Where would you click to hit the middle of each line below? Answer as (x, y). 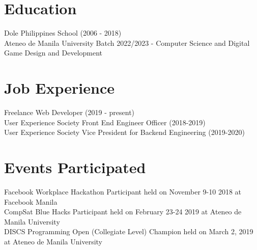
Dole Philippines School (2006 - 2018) (63, 33)
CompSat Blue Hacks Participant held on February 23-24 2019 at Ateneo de (123, 212)
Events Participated (75, 167)
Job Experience (59, 88)
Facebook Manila (31, 201)
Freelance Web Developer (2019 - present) (69, 112)
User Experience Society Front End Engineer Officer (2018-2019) (105, 122)
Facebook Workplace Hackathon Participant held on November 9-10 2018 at (123, 191)
